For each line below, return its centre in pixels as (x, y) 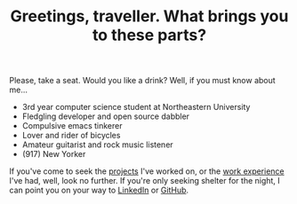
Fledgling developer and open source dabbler (105, 116)
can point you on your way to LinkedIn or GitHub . (99, 190)
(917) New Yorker (54, 154)
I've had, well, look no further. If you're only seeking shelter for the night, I (144, 181)
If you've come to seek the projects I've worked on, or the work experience (147, 171)
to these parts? (149, 35)
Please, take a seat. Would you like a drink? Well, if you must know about (142, 81)
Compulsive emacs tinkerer (72, 126)
